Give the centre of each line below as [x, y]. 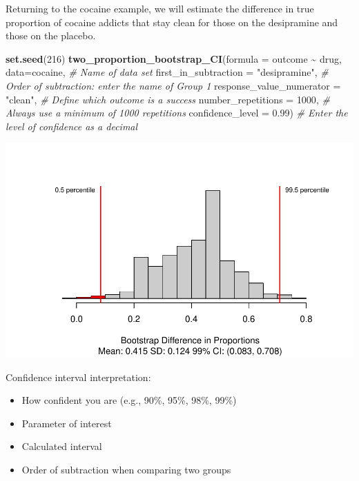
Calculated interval [62, 446]
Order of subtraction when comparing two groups [126, 470]
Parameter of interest [67, 423]
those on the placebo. [51, 35]
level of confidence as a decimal [72, 126]
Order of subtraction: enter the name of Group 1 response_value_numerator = [173, 85]
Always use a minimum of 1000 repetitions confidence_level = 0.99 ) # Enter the [177, 113]
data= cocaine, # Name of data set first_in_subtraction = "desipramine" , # [167, 72]
